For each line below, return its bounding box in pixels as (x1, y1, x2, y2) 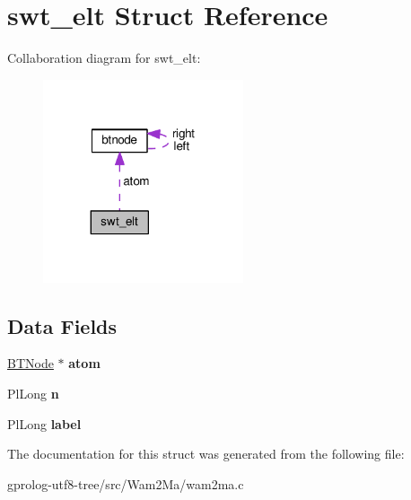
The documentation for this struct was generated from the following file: (7, 444, 405, 463)
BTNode (7, 354, 54, 373)
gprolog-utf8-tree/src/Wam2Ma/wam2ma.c (7, 474, 244, 493)
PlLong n (7, 383, 59, 402)
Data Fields (7, 311, 118, 339)
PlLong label (7, 414, 82, 433)
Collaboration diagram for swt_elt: (7, 48, 201, 67)
